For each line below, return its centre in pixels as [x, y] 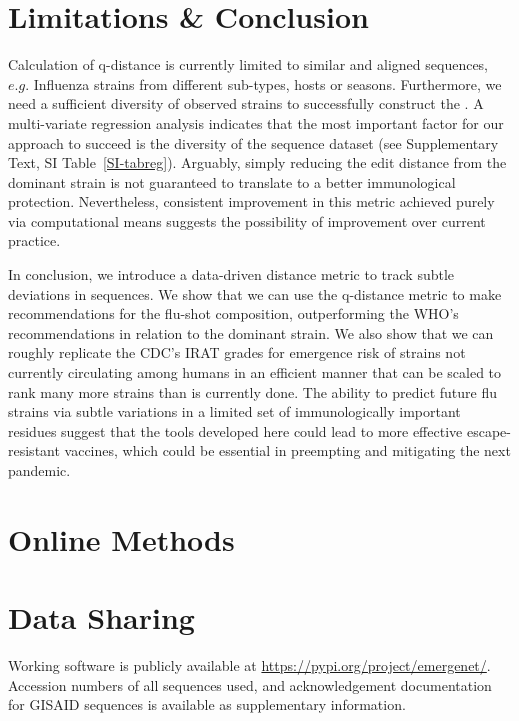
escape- [488, 430]
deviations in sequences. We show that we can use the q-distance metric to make [255, 293]
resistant [34, 450]
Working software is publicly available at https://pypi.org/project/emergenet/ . [249, 665]
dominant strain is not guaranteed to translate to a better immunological [232, 181]
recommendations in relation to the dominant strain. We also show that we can [251, 332]
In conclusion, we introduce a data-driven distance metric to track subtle [231, 274]
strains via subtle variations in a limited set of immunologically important [234, 411]
